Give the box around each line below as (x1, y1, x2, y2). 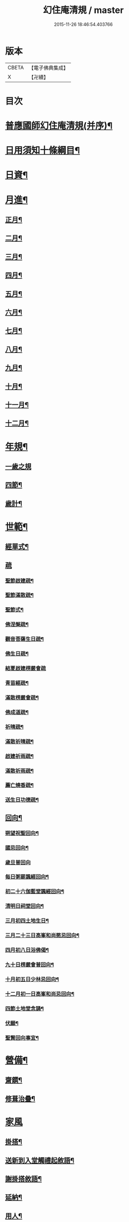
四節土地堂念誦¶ (5, 1005, 44, 1012)
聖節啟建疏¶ (5, 577, 34, 584)
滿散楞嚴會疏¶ (5, 694, 39, 701)
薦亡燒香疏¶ (5, 782, 34, 789)
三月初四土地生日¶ (5, 917, 49, 924)
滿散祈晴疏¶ (5, 738, 34, 745)
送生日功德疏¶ (5, 796, 39, 803)
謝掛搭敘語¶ (5, 1175, 42, 1183)
